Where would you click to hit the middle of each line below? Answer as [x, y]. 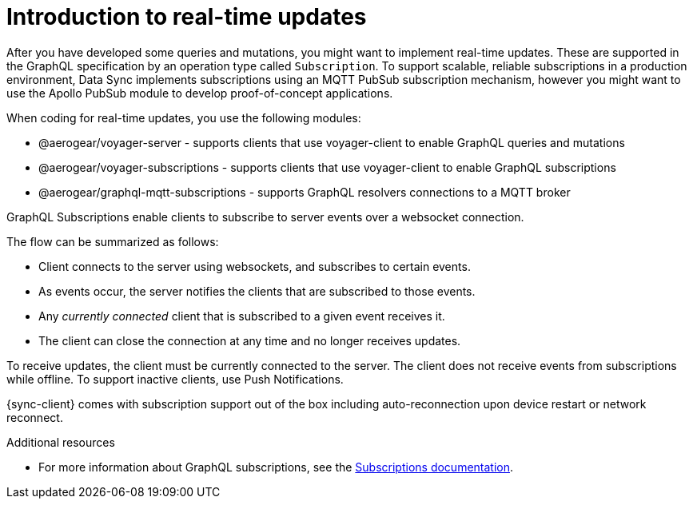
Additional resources [61, 442]
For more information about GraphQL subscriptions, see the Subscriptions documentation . [276, 467]
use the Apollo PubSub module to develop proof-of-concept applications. [200, 93]
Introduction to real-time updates [187, 17]
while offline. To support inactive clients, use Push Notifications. [175, 379]
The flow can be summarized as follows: [113, 241]
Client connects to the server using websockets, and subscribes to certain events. [255, 266]
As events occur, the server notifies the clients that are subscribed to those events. [257, 291]
